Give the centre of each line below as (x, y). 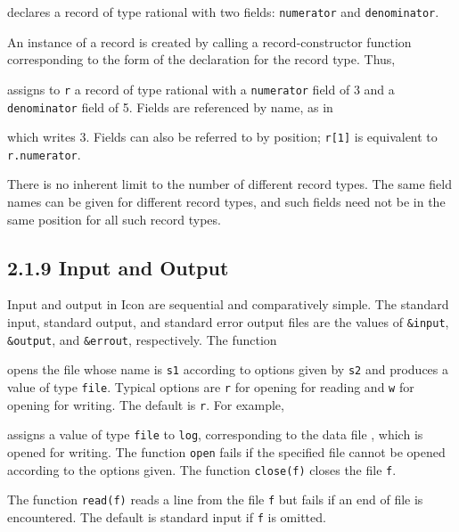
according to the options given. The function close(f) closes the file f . (202, 469)
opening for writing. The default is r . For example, (146, 404)
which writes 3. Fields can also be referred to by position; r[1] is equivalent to (222, 137)
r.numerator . (44, 154)
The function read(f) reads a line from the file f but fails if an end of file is (215, 499)
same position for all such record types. (114, 219)
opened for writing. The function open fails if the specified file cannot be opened (226, 451)
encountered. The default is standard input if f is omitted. (167, 516)
